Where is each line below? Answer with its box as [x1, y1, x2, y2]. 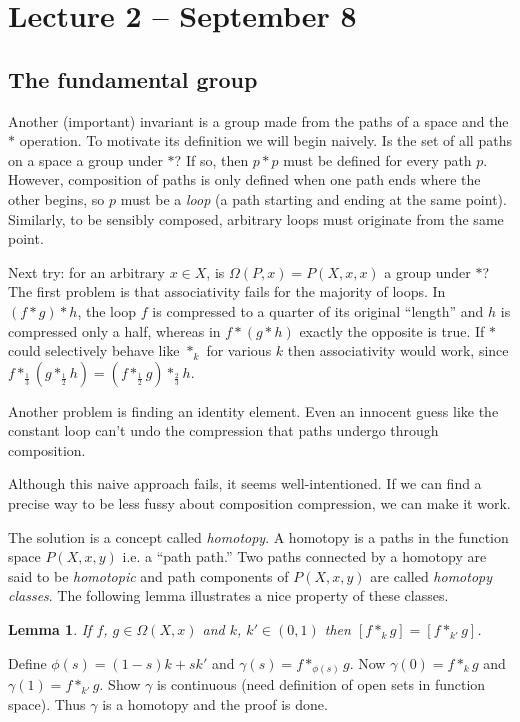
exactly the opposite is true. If [299, 320, 485, 341]
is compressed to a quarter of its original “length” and [152, 300, 484, 321]
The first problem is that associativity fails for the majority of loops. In [8, 281, 446, 302]
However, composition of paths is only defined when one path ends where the [8, 169, 481, 190]
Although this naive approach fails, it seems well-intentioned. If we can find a [8, 473, 482, 494]
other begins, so [8, 188, 105, 209]
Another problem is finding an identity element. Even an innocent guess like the [8, 400, 499, 421]
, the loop [77, 300, 137, 321]
